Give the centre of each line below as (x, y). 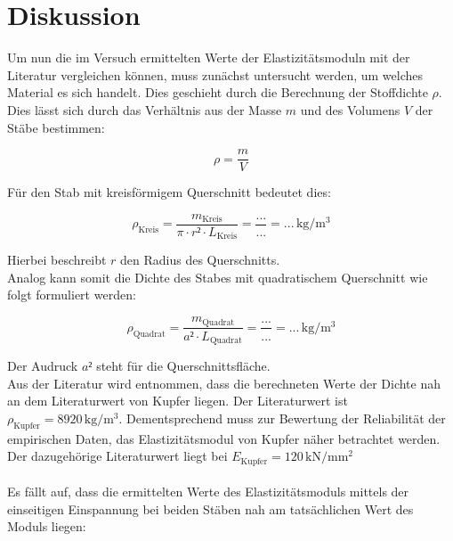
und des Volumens (350, 109)
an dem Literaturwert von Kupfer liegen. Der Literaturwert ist (178, 401)
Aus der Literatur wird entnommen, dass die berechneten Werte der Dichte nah (224, 383)
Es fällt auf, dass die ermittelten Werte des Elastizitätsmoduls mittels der (208, 492)
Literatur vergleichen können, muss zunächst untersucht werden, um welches (215, 74)
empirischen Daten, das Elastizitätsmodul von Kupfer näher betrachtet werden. (224, 438)
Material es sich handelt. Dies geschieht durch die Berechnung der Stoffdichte (218, 92)
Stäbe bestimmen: (56, 127)
